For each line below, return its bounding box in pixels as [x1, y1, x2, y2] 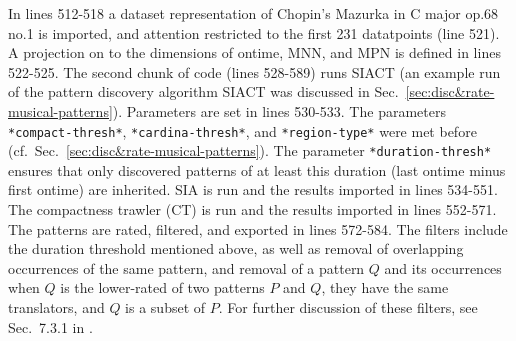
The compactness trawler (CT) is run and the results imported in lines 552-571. [8, 199, 497, 220]
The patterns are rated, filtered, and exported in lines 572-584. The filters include [8, 218, 508, 239]
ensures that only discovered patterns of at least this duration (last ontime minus [8, 159, 506, 180]
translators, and [8, 297, 105, 318]
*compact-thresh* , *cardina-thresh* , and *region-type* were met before [8, 120, 477, 141]
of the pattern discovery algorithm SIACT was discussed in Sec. [8, 81, 399, 102]
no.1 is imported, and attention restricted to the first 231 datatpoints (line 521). [8, 22, 500, 43]
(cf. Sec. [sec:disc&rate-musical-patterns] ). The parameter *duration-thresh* [8, 140, 492, 161]
